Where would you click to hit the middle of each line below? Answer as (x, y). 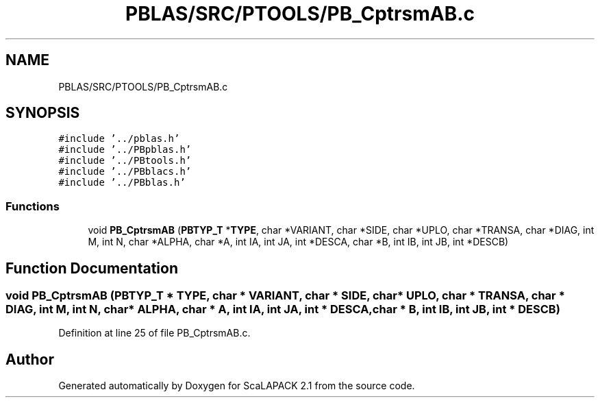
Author (30, 359)
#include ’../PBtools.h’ (125, 161)
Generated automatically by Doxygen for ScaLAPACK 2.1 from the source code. (237, 386)
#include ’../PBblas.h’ (122, 183)
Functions (33, 206)
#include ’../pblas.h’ (119, 139)
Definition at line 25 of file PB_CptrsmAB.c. (154, 333)
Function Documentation (92, 268)
